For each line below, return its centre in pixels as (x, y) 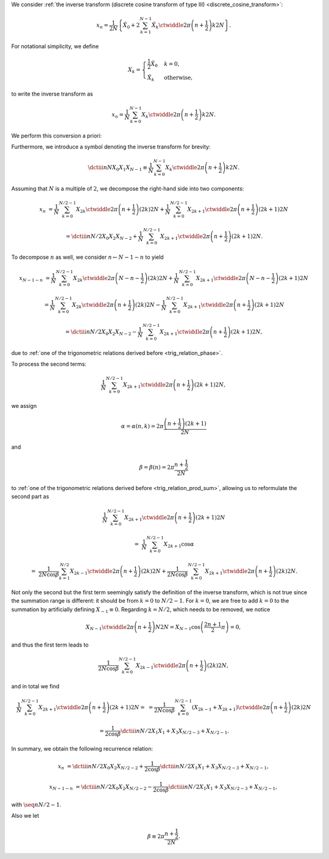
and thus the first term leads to (50, 645)
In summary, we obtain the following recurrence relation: (82, 749)
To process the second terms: (49, 364)
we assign (24, 406)
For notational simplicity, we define (55, 46)
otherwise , (178, 78)
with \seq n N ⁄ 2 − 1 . (36, 804)
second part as (30, 497)
